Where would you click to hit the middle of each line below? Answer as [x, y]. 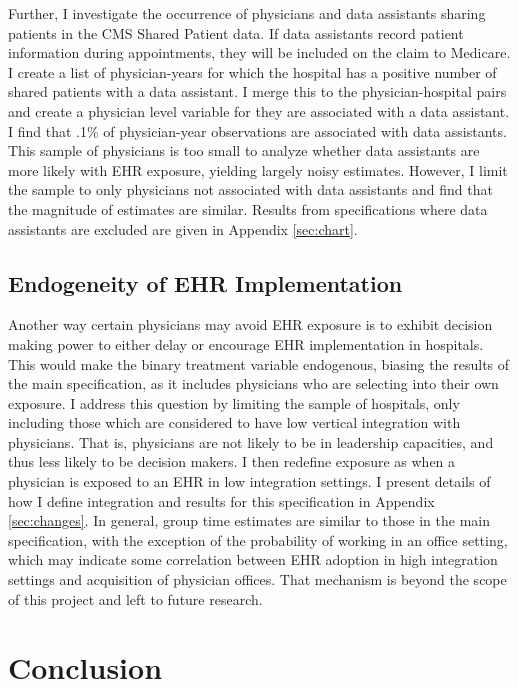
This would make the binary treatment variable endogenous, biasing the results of [259, 363]
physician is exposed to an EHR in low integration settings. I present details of [249, 481]
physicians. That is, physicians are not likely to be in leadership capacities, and [251, 441]
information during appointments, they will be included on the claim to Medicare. [259, 52]
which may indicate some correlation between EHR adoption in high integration [253, 559]
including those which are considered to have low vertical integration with [234, 422]
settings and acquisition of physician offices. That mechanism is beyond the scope [257, 579]
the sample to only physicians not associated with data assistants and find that [250, 189]
